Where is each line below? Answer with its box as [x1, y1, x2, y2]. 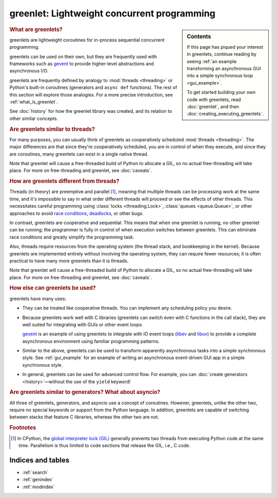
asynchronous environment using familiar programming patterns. [22, 338, 160, 344]
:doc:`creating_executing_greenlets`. [187, 111, 264, 117]
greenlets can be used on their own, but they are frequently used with [9, 53, 157, 59]
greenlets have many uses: [9, 295, 67, 302]
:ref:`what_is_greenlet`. [9, 98, 58, 105]
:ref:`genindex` [22, 476, 54, 483]
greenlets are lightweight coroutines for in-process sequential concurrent [9, 36, 165, 43]
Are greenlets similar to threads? [9, 126, 95, 133]
